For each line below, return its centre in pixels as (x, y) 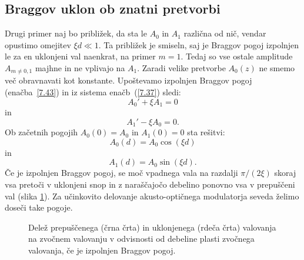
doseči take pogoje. (39, 207)
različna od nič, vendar (225, 33)
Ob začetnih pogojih (41, 132)
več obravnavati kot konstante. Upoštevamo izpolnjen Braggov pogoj (128, 80)
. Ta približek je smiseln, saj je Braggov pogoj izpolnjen (199, 44)
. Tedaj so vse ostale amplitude (237, 56)
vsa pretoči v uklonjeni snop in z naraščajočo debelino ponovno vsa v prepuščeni (150, 184)
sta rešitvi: (206, 132)
